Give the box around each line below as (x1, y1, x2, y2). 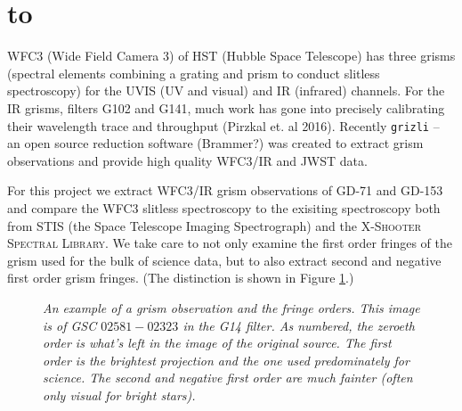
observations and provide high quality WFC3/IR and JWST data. (7, 151, 368, 169)
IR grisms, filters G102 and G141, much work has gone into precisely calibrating (7, 98, 445, 117)
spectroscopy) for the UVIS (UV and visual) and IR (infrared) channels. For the (7, 81, 445, 100)
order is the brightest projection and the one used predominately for (43, 350, 409, 369)
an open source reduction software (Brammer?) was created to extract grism (7, 134, 424, 152)
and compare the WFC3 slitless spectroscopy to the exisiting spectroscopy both (7, 198, 441, 217)
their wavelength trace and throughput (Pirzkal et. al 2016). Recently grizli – (7, 116, 440, 135)
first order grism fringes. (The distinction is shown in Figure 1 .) (7, 268, 354, 287)
